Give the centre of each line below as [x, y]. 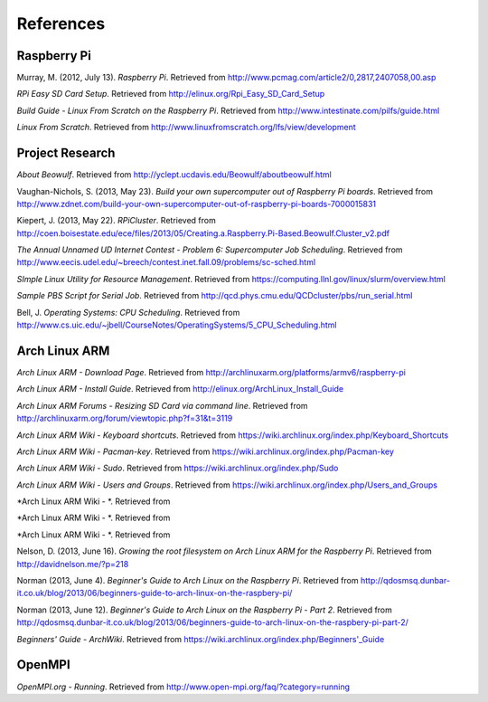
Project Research [66, 153]
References [61, 24]
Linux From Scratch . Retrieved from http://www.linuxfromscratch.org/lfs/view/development [186, 128]
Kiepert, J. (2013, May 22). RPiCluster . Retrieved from [116, 221]
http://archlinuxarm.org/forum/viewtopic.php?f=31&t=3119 [125, 418]
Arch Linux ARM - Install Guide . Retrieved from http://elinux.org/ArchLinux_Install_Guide [180, 389]
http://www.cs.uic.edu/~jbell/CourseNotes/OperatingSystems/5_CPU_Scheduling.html [177, 325]
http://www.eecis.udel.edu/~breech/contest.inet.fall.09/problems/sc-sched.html [166, 262]
